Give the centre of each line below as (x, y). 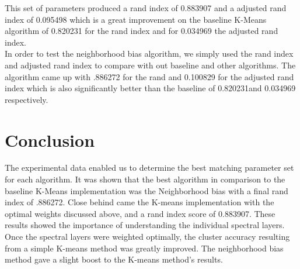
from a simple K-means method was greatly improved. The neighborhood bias (144, 248)
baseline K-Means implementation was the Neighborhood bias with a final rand (146, 190)
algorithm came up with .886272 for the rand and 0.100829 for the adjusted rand (149, 76)
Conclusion (50, 139)
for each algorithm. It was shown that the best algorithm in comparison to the (145, 179)
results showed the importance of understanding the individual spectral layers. (145, 225)
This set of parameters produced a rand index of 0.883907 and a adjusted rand (146, 8)
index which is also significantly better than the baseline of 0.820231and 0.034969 (150, 88)
